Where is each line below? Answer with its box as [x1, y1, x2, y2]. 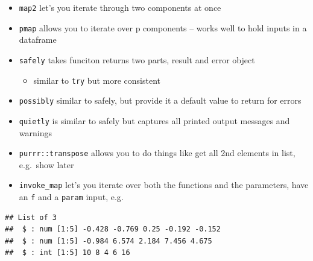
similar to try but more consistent [33, 74, 160, 86]
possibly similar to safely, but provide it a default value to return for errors [19, 94, 302, 107]
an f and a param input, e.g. [19, 190, 124, 203]
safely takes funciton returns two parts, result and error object [19, 53, 255, 66]
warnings [19, 126, 52, 139]
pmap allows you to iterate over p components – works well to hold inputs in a [19, 21, 307, 34]
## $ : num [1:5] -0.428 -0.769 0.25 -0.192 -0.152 [5, 225, 221, 234]
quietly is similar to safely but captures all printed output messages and [19, 114, 290, 127]
